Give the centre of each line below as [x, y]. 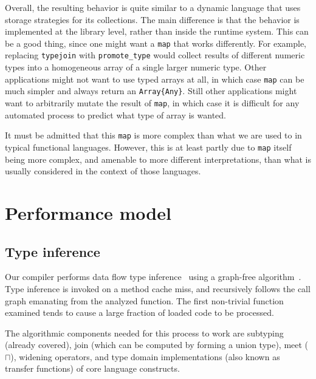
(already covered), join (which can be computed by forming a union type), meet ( [157, 345]
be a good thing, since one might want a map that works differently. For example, [156, 43]
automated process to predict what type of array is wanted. [115, 114]
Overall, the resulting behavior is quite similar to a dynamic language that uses [153, 7]
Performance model [88, 212]
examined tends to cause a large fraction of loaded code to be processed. [139, 312]
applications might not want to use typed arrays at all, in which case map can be [155, 79]
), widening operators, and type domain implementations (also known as [145, 356]
